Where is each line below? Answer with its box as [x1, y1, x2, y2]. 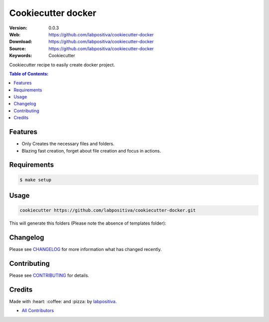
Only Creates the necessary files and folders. [21, 141, 115, 147]
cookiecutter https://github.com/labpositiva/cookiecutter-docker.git [19, 208, 196, 213]
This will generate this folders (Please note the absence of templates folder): [9, 220, 166, 226]
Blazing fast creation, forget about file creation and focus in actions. [21, 148, 161, 154]
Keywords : [9, 53, 32, 59]
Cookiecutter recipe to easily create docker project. [9, 62, 115, 68]
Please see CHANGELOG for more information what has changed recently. [9, 246, 162, 252]
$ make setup [19, 177, 52, 182]
